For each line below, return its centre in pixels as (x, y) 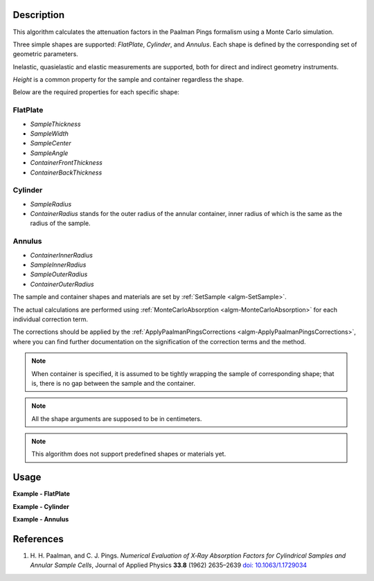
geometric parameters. (46, 54)
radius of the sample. (60, 223)
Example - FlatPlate (42, 494)
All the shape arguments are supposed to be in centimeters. (117, 418)
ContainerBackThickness (66, 172)
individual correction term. (50, 319)
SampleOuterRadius (59, 274)
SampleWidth (49, 134)
